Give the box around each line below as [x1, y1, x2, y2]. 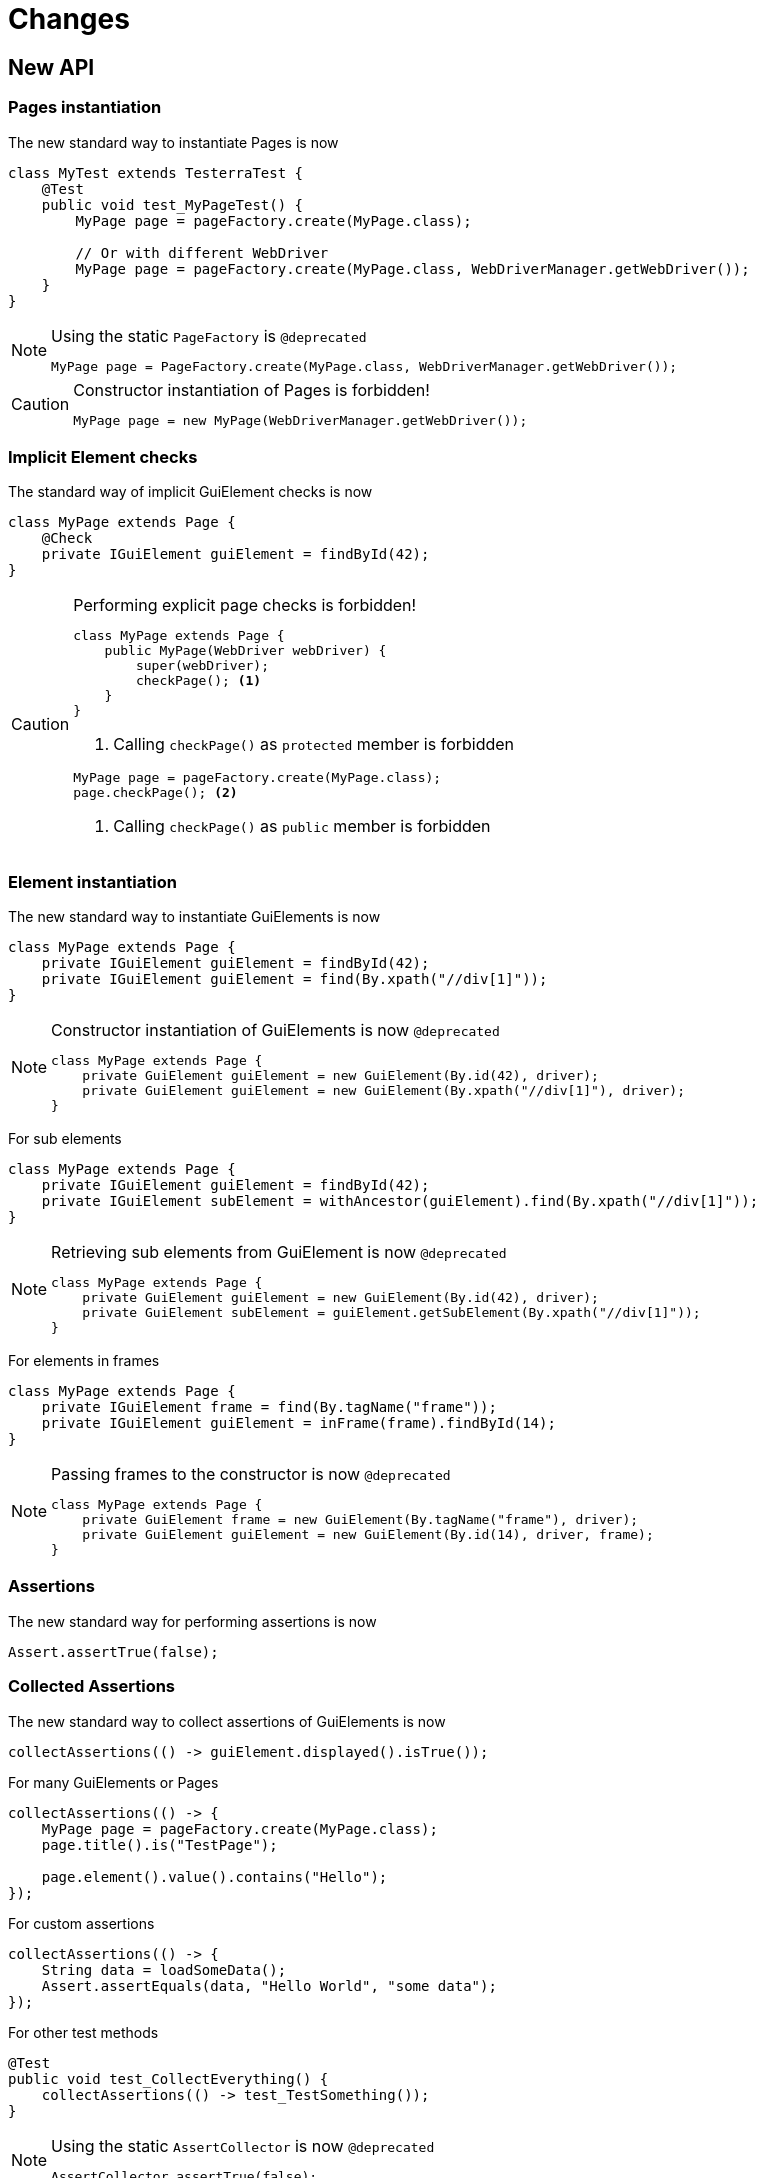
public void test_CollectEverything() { [8, 2070, 329, 2087]
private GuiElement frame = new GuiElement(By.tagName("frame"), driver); [82, 1512, 639, 1528]
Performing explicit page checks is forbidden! [73, 595, 417, 616]
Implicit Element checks [8, 446, 198, 467]
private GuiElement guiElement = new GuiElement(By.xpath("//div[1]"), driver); [82, 1083, 686, 1099]
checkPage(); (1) [135, 673, 262, 689]
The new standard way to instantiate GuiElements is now [8, 908, 381, 926]
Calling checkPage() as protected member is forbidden [113, 734, 515, 755]
